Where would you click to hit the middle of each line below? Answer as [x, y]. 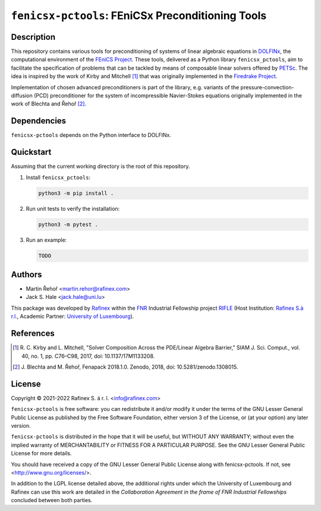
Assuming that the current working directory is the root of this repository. [100, 166]
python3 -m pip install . [76, 193]
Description [33, 37]
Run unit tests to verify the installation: [73, 208]
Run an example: [46, 240]
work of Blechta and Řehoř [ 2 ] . [48, 104]
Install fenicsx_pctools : [58, 177]
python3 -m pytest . [68, 224]
